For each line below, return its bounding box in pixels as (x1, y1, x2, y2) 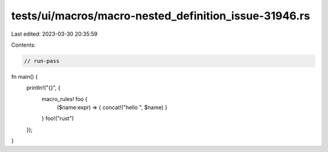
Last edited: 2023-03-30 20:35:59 (11, 30, 98, 38)
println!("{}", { (26, 84, 61, 91)
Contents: (11, 41, 36, 48)
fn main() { (11, 73, 38, 80)
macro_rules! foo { (41, 95, 88, 102)
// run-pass (24, 58, 60, 64)
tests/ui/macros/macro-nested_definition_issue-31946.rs (11, 9, 310, 22)
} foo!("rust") (41, 115, 74, 122)
